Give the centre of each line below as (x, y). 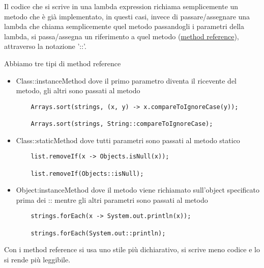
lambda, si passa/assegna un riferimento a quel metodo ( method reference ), (122, 36)
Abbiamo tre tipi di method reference (63, 63)
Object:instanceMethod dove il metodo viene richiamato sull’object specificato (138, 190)
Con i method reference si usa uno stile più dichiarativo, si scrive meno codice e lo (132, 249)
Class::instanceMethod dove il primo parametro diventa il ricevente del (126, 80)
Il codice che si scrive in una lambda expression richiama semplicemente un (121, 6)
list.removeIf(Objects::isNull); (87, 173)
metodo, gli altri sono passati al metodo (78, 90)
